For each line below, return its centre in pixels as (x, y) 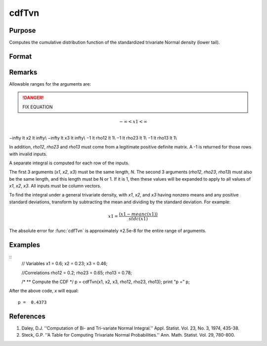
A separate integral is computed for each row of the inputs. (69, 163)
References (27, 316)
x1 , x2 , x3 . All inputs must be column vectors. (55, 186)
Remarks (23, 72)
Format (21, 56)
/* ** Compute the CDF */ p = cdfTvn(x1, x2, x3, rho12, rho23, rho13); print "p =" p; (106, 282)
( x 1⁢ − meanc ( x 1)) (138, 214)
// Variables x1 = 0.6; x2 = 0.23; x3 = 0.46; (65, 264)
